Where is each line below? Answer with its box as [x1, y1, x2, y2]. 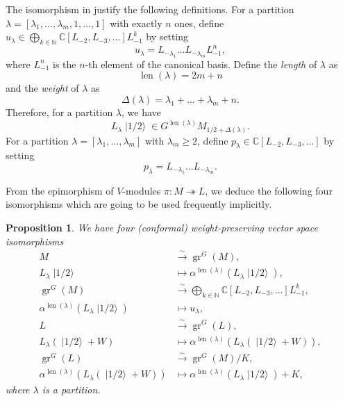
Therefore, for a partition [6, 105, 113, 120]
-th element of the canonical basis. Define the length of [85, 56, 317, 71]
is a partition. [42, 382, 101, 397]
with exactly [110, 15, 162, 30]
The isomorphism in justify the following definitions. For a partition [6, 2, 294, 16]
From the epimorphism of [6, 183, 114, 197]
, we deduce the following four [205, 183, 333, 197]
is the [53, 56, 76, 71]
